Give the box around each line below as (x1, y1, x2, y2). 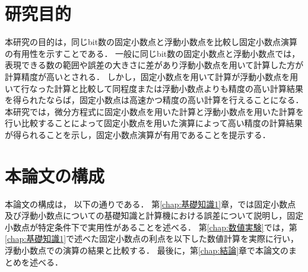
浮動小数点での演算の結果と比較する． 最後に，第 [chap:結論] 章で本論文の (5, 244, 289, 256)
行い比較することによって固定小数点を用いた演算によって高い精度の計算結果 (5, 117, 303, 129)
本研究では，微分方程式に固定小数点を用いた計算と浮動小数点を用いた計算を (5, 105, 304, 117)
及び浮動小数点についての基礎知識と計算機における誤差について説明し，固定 (5, 209, 304, 222)
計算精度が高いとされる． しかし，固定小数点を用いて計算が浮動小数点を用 (5, 70, 299, 82)
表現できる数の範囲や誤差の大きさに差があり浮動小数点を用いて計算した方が (5, 59, 304, 71)
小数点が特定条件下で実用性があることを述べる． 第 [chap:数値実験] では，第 (5, 220, 297, 233)
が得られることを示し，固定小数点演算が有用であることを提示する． (5, 128, 271, 140)
